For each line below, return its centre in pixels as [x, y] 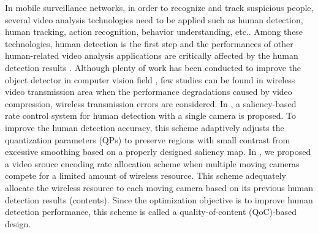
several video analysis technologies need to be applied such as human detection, [154, 19]
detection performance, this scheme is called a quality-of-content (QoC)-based [151, 212]
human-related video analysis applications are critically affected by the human [152, 55]
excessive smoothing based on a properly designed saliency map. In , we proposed [158, 152]
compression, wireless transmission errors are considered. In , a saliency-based [151, 103]
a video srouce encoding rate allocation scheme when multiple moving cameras [152, 163]
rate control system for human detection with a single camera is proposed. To [150, 115]
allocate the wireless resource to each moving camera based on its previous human [159, 187]
